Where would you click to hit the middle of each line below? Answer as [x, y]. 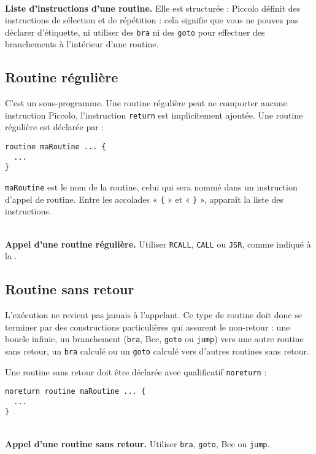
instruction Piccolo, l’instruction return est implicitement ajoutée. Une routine [154, 115]
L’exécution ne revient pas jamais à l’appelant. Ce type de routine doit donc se [153, 315]
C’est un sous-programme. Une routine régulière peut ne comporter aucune [146, 103]
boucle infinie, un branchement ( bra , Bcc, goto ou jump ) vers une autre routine [154, 339]
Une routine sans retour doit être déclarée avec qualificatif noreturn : [136, 371]
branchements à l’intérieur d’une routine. [82, 44]
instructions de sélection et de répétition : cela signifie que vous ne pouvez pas [152, 20]
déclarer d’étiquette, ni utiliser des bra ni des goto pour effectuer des [135, 32]
